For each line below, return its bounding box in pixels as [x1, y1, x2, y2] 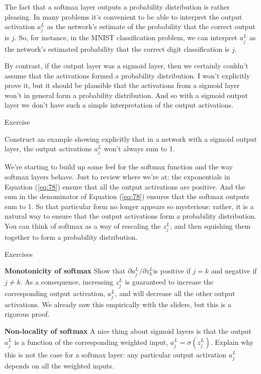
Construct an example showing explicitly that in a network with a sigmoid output [5, 133, 257, 144]
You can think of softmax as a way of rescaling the [5, 220, 161, 231]
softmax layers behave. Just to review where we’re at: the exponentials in [5, 171, 230, 181]
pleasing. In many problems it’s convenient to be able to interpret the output [5, 11, 242, 22]
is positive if [153, 265, 191, 276]
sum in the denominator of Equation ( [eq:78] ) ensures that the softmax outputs [5, 191, 249, 202]
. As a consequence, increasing [20, 276, 114, 287]
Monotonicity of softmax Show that [5, 265, 126, 276]
